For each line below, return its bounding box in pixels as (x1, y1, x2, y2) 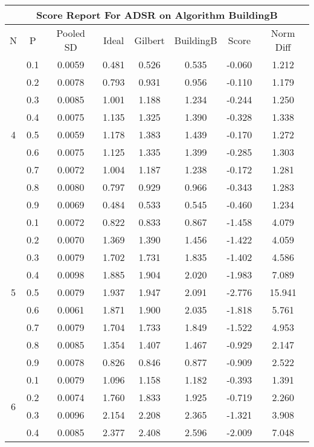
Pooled (56, 26, 85, 40)
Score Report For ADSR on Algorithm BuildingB (36, 8, 278, 22)
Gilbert (134, 33, 165, 47)
